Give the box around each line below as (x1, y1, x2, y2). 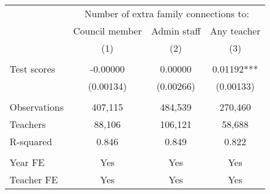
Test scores (10, 62, 56, 76)
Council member (73, 24, 142, 37)
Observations (10, 100, 64, 114)
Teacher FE (10, 173, 58, 186)
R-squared (10, 134, 53, 148)
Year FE (10, 155, 45, 169)
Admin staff (151, 24, 201, 37)
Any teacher (210, 24, 260, 37)
